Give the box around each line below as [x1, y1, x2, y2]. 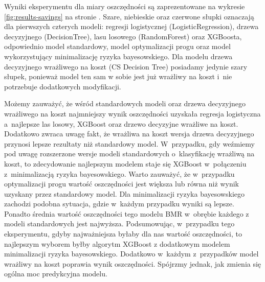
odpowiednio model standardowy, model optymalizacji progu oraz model [4, 41, 231, 52]
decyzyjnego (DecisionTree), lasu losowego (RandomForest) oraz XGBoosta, [4, 31, 242, 41]
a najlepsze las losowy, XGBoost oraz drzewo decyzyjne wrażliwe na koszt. [4, 118, 238, 129]
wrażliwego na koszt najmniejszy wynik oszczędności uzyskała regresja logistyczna [4, 108, 261, 119]
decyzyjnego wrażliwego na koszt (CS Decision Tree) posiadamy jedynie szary [4, 61, 248, 72]
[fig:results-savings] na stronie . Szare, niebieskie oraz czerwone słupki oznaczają [4, 11, 254, 21]
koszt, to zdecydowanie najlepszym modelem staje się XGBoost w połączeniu [4, 158, 247, 169]
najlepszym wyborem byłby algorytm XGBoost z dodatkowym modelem [4, 238, 230, 249]
